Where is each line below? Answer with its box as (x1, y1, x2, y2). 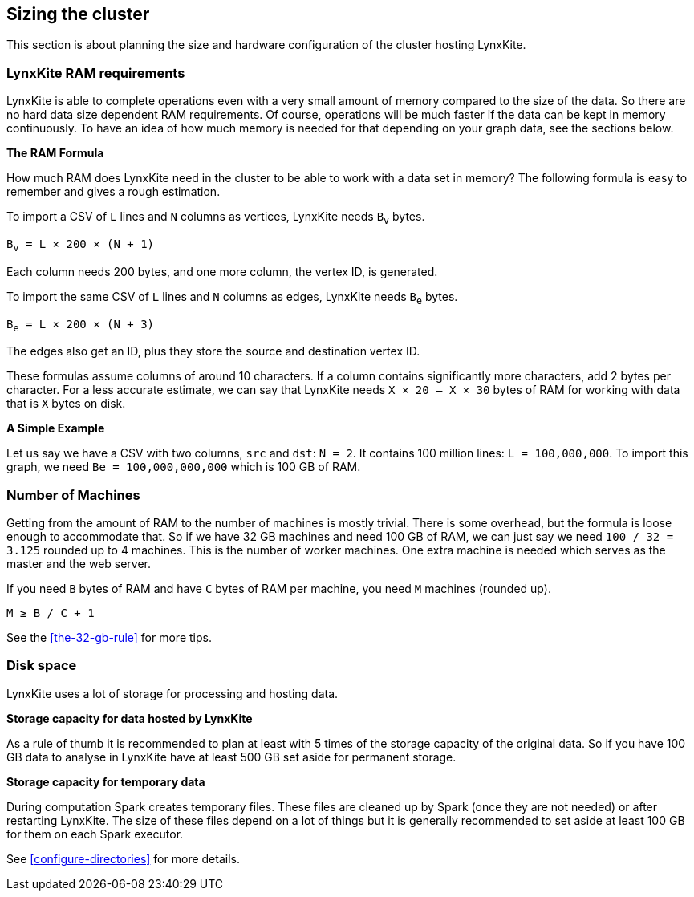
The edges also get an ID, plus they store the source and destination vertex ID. (6, 344, 420, 359)
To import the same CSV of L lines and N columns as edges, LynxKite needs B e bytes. (6, 289, 458, 306)
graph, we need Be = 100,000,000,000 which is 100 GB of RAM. (6, 460, 361, 474)
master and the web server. (6, 557, 152, 571)
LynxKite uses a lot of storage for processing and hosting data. (6, 686, 339, 700)
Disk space (6, 657, 77, 674)
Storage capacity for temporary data (6, 774, 205, 789)
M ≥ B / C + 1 (6, 607, 95, 620)
